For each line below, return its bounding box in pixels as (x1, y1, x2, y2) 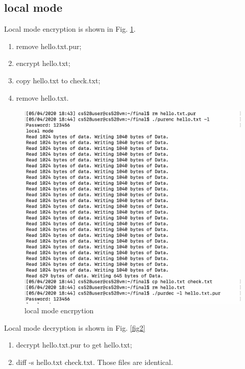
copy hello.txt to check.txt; (16, 75, 101, 85)
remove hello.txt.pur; (16, 40, 82, 51)
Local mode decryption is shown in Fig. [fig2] (4, 322, 145, 333)
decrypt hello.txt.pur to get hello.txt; (16, 339, 132, 350)
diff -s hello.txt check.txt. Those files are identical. (16, 357, 173, 367)
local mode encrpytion (24, 305, 94, 316)
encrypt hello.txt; (16, 58, 70, 68)
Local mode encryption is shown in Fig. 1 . (4, 24, 136, 34)
